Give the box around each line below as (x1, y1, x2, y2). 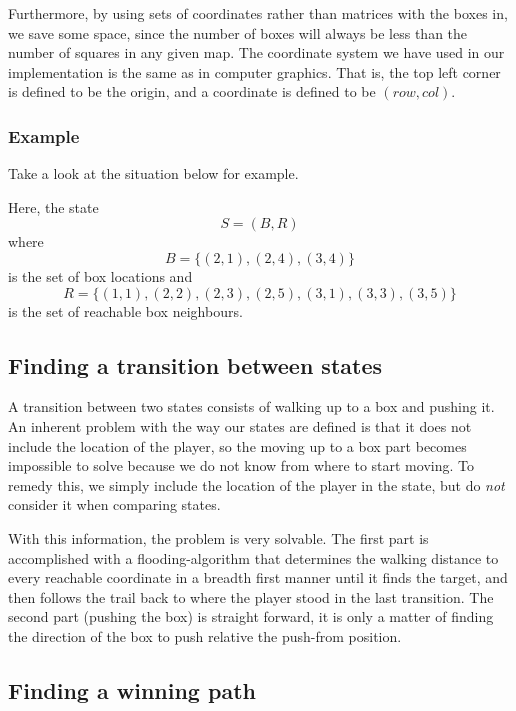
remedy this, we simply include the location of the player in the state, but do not (8, 474, 505, 495)
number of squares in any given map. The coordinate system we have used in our (8, 42, 505, 63)
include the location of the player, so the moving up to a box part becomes (8, 435, 467, 456)
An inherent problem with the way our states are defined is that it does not (8, 415, 472, 436)
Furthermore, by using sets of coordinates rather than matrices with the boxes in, (8, 3, 508, 23)
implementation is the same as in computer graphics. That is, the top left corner (8, 61, 501, 82)
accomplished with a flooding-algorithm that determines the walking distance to (8, 547, 499, 568)
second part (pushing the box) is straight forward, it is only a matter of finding (8, 606, 494, 627)
